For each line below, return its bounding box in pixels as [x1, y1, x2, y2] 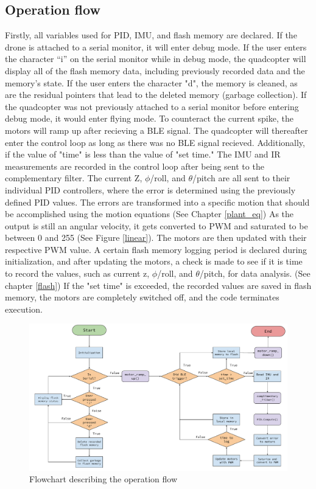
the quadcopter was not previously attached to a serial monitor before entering [5, 100, 299, 113]
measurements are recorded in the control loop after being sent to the [5, 159, 264, 172]
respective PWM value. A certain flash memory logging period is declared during [5, 243, 307, 255]
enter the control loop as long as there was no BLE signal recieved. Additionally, [5, 136, 305, 148]
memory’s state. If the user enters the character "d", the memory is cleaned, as [5, 76, 298, 89]
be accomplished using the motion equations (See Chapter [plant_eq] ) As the [5, 207, 294, 220]
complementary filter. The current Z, [5, 172, 142, 184]
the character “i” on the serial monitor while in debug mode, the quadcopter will [5, 52, 306, 65]
